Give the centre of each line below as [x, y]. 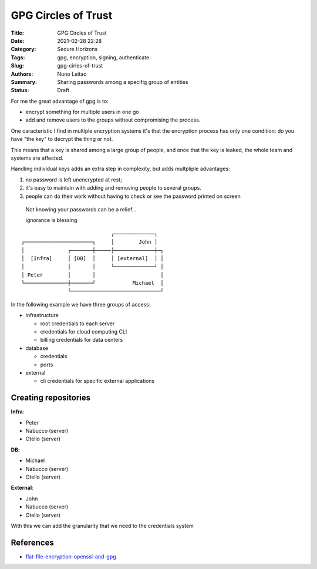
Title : [18, 33]
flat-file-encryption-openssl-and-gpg [71, 556]
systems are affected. [37, 158]
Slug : [18, 66]
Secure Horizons [77, 49]
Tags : [18, 57]
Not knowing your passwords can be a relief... [81, 209]
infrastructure [42, 315]
